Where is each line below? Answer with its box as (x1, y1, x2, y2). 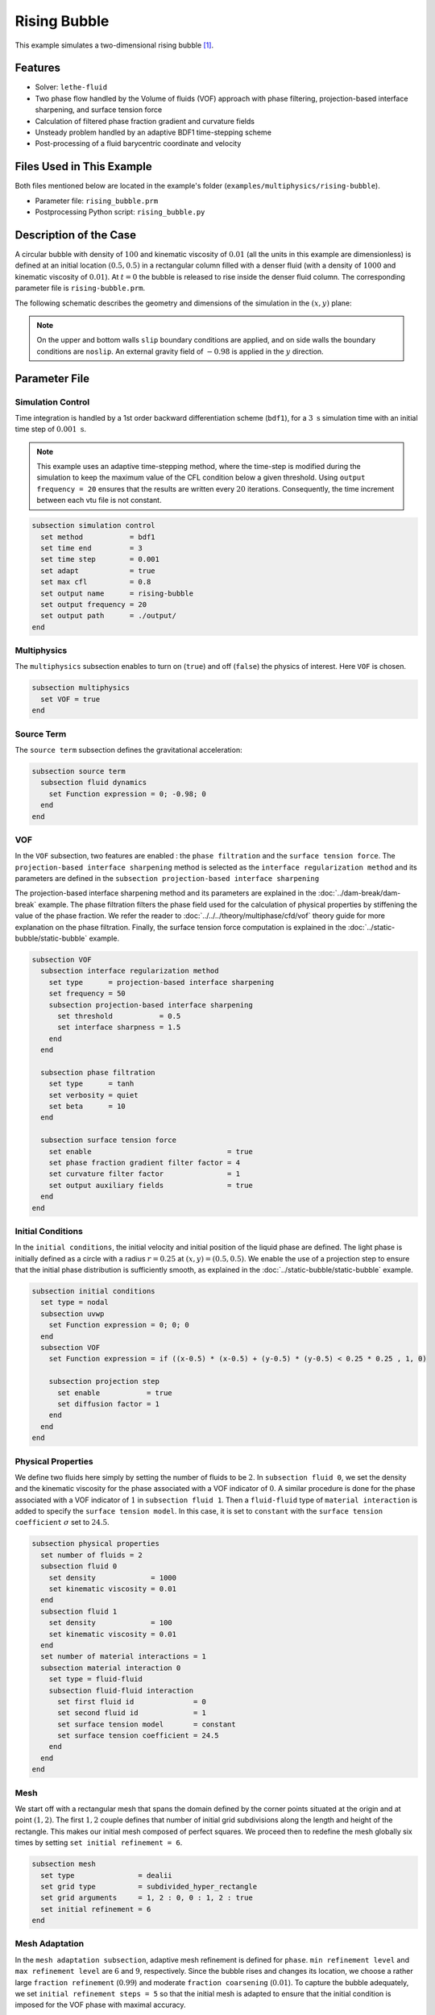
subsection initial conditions (31, 1286, 156, 1296)
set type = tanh (48, 1079, 135, 1088)
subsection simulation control (31, 521, 156, 530)
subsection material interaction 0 (40, 1663, 181, 1672)
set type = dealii (40, 1871, 172, 1880)
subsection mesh (31, 1859, 97, 1869)
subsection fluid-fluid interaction (48, 1685, 193, 1695)
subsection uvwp (40, 1309, 105, 1318)
